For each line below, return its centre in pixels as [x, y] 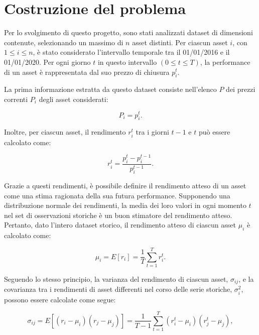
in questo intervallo [127, 62]
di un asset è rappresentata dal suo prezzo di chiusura [87, 72]
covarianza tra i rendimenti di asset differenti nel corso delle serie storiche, [118, 289]
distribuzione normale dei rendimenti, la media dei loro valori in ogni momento [125, 205]
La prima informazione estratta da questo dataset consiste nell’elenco [110, 89]
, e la [246, 278]
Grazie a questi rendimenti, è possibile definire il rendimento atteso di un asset [125, 186]
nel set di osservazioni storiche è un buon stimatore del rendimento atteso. [118, 215]
